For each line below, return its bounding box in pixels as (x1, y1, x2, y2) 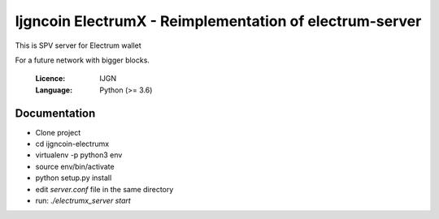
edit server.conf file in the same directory (35, 184, 174, 194)
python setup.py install (35, 173, 112, 182)
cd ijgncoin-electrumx (35, 139, 110, 149)
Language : (35, 85, 73, 95)
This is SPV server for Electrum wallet (15, 41, 141, 50)
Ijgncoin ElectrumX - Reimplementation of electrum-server (15, 12, 422, 30)
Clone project (35, 127, 81, 137)
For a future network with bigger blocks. (15, 55, 150, 65)
